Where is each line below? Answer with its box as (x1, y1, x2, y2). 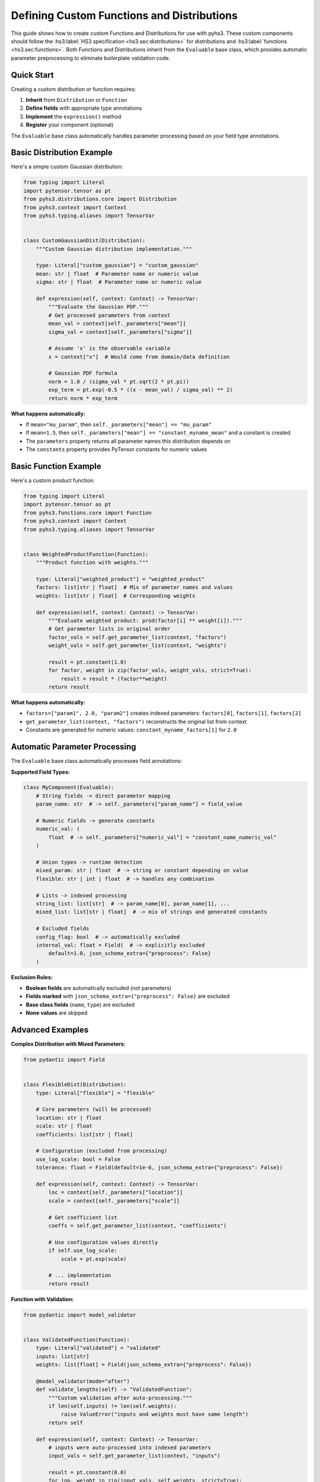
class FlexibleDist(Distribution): (23, 1081, 127, 1088)
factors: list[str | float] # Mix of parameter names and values (36, 584, 233, 591)
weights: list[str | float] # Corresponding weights (36, 592, 196, 599)
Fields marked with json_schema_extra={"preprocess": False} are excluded (25, 993, 230, 1000)
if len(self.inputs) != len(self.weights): (48, 1403, 177, 1409)
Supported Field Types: (11, 768, 71, 775)
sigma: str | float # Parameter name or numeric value (36, 279, 202, 286)
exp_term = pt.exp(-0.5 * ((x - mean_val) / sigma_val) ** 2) (48, 387, 233, 394)
